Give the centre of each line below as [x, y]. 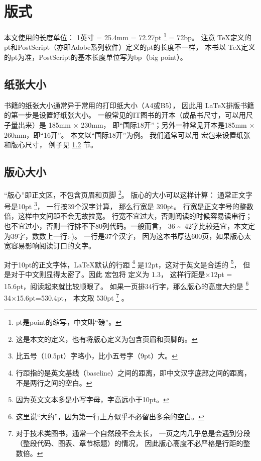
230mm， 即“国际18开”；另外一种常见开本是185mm [164, 124]
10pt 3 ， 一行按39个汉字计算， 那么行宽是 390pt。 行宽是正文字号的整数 [136, 205]
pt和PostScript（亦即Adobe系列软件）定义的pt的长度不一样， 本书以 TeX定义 [130, 47]
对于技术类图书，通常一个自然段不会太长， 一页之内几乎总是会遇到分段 [133, 433]
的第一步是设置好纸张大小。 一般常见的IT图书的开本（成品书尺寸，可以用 [125, 115]
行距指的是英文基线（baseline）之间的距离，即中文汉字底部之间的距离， [134, 372]
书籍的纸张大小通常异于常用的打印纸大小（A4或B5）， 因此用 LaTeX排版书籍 [129, 105]
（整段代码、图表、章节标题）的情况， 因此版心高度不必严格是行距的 [129, 443]
